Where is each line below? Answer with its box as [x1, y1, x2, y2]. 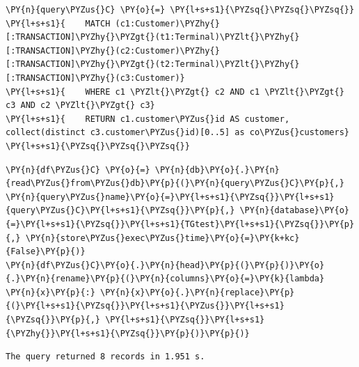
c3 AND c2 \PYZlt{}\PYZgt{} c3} [6, 100, 155, 111]
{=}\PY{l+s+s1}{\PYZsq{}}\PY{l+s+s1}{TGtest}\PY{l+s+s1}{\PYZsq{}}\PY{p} [6, 219, 355, 229]
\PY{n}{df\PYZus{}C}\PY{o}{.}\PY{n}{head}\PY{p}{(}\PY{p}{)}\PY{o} [6, 260, 325, 270]
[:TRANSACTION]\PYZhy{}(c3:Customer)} [6, 72, 185, 83]
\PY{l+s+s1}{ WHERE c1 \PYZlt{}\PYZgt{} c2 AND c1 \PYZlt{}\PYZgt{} [6, 86, 344, 97]
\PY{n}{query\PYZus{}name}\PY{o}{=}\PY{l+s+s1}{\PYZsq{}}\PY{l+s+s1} [6, 192, 335, 202]
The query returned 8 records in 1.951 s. [6, 352, 205, 362]
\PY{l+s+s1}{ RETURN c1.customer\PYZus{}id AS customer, [6, 114, 290, 124]
